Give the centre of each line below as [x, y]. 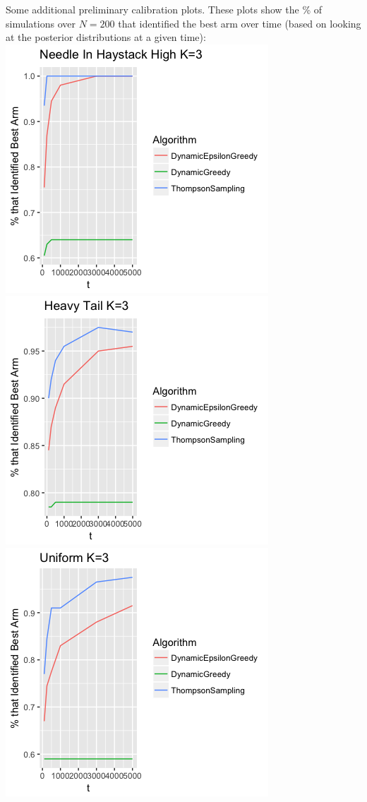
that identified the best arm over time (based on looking [240, 23]
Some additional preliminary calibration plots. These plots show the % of [164, 9]
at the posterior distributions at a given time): [106, 37]
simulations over [41, 23]
